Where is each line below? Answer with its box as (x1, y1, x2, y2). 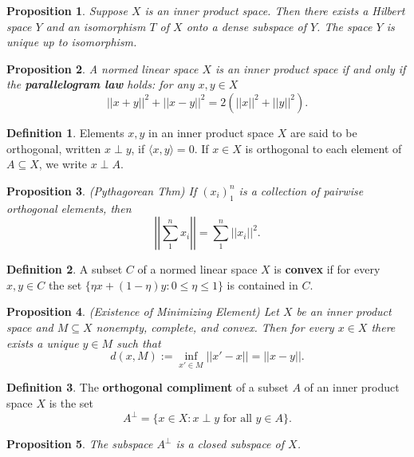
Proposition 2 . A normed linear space (6, 60, 199, 77)
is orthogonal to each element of (245, 140, 402, 156)
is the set (49, 394, 94, 411)
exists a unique (6, 334, 79, 351)
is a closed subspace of (175, 435, 285, 452)
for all (223, 413, 252, 425)
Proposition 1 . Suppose (6, 2, 128, 18)
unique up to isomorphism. (6, 33, 137, 50)
